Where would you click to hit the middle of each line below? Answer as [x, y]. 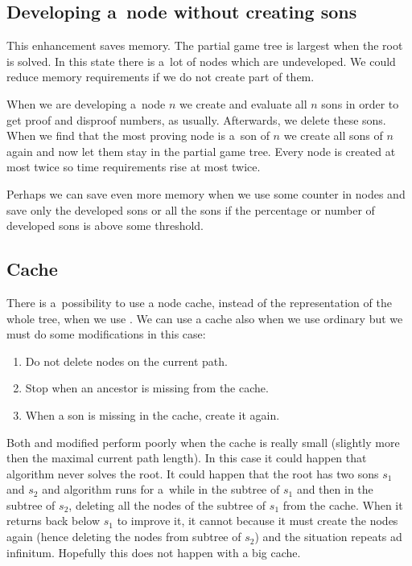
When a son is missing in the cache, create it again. [152, 414]
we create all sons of [333, 135]
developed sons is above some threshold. [105, 226]
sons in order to [360, 103]
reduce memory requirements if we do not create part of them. [161, 77]
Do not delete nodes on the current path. [126, 361]
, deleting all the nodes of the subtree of [167, 504]
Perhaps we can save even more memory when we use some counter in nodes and [206, 193]
